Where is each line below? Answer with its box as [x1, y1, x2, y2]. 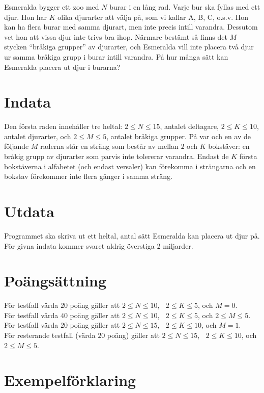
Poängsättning [4, 270, 107, 291]
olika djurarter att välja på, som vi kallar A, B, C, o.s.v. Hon [57, 11, 248, 22]
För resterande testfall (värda [4, 330, 96, 340]
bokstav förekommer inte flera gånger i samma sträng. [4, 171, 172, 181]
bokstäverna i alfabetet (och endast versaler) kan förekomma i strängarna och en [4, 161, 256, 171]
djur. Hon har [4, 11, 47, 22]
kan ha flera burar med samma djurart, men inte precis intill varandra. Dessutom [4, 21, 258, 32]
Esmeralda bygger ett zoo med [4, 2, 99, 12]
